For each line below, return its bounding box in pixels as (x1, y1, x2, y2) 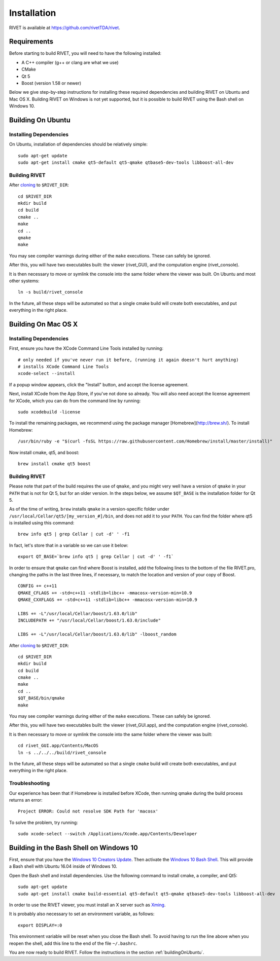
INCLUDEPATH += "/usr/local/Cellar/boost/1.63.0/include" (18, 618, 161, 624)
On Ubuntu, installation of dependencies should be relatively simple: (9, 141, 148, 148)
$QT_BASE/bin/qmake (18, 696, 65, 701)
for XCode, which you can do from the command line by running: (9, 398, 141, 404)
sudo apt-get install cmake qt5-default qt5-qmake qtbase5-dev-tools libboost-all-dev (18, 160, 234, 165)
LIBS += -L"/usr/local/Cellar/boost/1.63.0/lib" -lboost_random (18, 631, 177, 637)
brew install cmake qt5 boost (18, 461, 91, 466)
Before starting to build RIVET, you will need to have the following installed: (9, 50, 162, 56)
